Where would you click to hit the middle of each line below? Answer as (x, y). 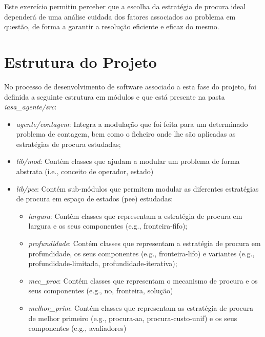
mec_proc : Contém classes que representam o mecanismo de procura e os (143, 280)
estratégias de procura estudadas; (68, 144)
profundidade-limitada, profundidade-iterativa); (103, 263)
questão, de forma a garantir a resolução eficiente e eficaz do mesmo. (112, 26)
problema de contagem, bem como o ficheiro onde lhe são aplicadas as (126, 134)
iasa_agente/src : (30, 107)
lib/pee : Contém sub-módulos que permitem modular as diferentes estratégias (137, 188)
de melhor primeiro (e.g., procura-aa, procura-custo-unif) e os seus (133, 318)
